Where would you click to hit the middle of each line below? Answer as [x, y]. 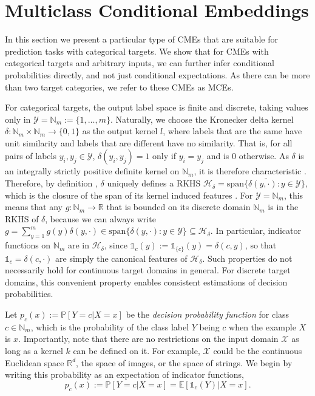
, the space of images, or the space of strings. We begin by [184, 362]
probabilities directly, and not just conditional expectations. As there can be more [157, 74]
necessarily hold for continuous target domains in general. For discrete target [148, 270]
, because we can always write [100, 218]
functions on [28, 245]
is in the [283, 207]
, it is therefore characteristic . [250, 171]
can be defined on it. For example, [137, 351]
